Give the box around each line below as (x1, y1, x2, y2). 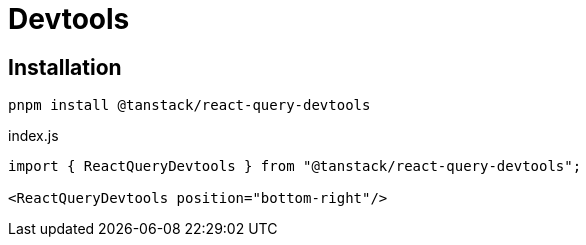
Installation (8, 54, 122, 80)
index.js (8, 127, 59, 145)
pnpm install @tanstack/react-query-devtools (8, 97, 371, 114)
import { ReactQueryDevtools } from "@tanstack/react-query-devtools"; (8, 158, 582, 175)
